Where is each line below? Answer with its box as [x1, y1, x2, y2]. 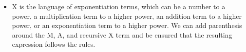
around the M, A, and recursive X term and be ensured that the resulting [12, 29, 232, 39]
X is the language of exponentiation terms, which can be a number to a [12, 1, 226, 11]
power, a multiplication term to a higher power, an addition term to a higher [12, 11, 242, 21]
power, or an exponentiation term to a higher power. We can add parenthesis [12, 20, 242, 30]
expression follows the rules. [12, 39, 95, 49]
